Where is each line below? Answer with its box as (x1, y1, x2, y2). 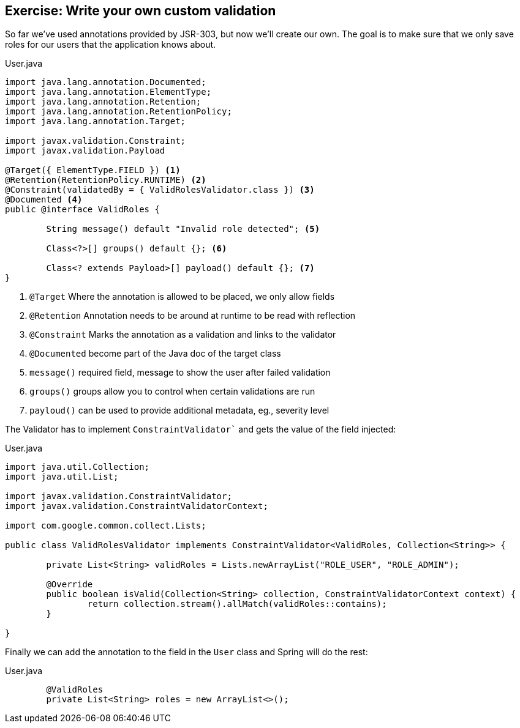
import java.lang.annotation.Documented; (5, 77, 206, 87)
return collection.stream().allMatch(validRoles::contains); (87, 599, 387, 609)
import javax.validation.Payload (5, 146, 165, 156)
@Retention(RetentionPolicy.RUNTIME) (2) (5, 175, 206, 185)
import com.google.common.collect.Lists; (5, 521, 206, 531)
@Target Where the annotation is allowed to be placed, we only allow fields (29, 291, 335, 302)
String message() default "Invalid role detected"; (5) (46, 224, 320, 234)
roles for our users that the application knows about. (5, 39, 216, 50)
